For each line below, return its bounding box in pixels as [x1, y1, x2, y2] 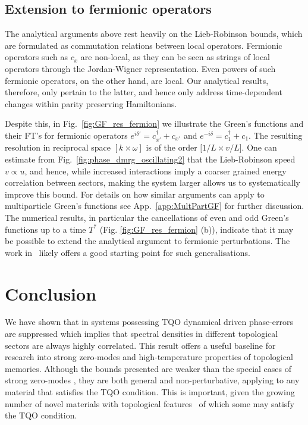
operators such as [5, 51, 68, 63]
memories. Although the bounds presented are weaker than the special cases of [5, 362, 292, 374]
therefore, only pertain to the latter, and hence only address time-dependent [5, 86, 283, 98]
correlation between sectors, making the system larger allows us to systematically [5, 176, 300, 189]
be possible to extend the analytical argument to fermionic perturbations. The [5, 235, 290, 247]
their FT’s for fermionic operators [5, 129, 128, 141]
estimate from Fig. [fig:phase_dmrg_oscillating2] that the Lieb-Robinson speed [5, 152, 296, 165]
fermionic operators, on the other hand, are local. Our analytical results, [5, 74, 269, 86]
